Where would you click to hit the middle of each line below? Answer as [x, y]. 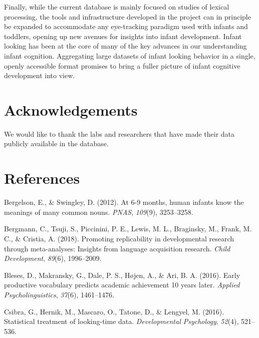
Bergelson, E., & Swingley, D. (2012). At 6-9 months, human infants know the [124, 202]
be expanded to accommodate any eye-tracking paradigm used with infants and [126, 26]
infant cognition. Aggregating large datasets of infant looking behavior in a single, [130, 55]
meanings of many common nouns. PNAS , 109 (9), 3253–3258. [99, 212]
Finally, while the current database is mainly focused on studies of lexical [117, 7]
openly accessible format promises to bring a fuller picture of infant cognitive [122, 65]
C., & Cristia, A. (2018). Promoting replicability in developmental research [119, 238]
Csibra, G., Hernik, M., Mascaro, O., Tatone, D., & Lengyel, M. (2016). [114, 311]
